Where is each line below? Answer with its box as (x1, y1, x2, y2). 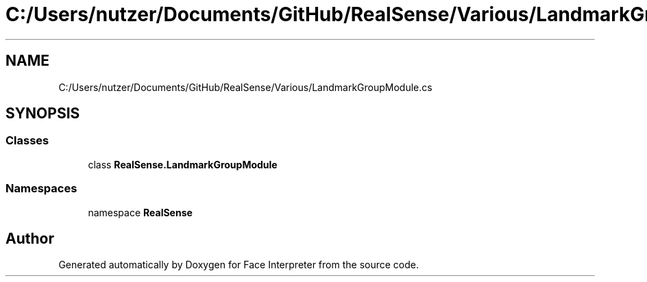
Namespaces (5, 181, 77, 196)
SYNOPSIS (5, 105, 80, 123)
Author (5, 229, 54, 247)
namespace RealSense (88, 206, 193, 218)
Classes (5, 133, 49, 148)
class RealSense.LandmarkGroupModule (88, 158, 278, 170)
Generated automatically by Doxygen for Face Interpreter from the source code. (58, 259, 419, 271)
